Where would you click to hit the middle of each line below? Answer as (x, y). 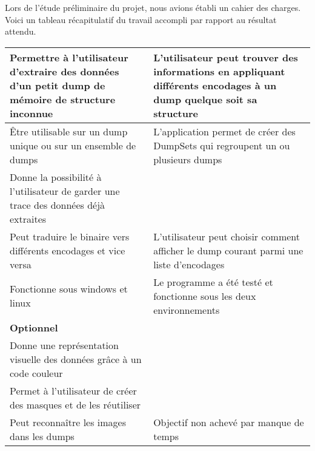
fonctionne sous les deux (205, 296)
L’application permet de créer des (224, 131)
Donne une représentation (64, 345)
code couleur (36, 373)
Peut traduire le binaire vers (70, 236)
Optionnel (34, 327)
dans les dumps (42, 436)
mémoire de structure (63, 99)
